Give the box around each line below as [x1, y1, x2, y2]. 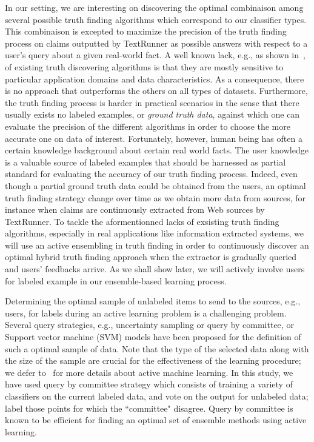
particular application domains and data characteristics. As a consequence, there [5, 72, 304, 85]
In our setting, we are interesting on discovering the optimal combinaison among [5, 1, 304, 13]
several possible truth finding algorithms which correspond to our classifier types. [5, 13, 307, 25]
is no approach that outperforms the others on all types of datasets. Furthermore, [5, 84, 308, 97]
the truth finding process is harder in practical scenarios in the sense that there [5, 96, 299, 109]
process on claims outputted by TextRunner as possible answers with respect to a [5, 36, 308, 49]
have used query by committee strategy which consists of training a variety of [5, 378, 293, 390]
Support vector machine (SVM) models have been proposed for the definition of [5, 330, 301, 343]
